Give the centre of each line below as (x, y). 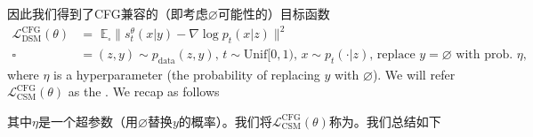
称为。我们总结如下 (385, 121)
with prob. (485, 54)
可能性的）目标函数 (274, 13)
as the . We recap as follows (144, 91)
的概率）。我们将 (225, 121)
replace (396, 54)
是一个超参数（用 (88, 121)
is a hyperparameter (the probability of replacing (187, 74)
